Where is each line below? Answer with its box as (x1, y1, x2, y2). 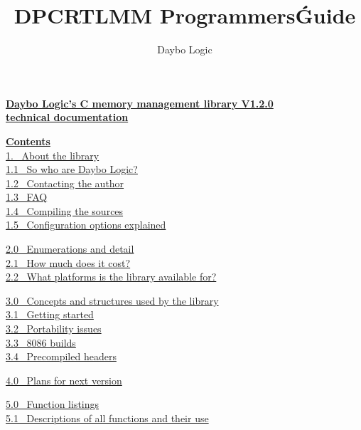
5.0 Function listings (6, 397, 99, 411)
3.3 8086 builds (6, 335, 76, 350)
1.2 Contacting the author (6, 175, 124, 190)
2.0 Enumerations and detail (6, 241, 134, 256)
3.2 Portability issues (6, 321, 102, 336)
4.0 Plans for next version (6, 372, 122, 387)
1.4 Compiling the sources (6, 203, 124, 218)
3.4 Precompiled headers (6, 349, 117, 364)
